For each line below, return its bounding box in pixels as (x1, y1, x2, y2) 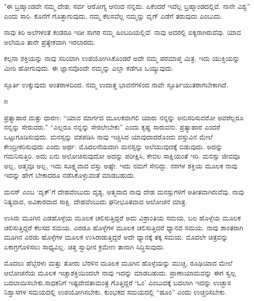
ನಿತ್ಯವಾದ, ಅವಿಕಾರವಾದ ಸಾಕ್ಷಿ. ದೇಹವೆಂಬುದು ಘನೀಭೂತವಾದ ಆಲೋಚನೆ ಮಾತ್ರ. (4, 196, 187, 206)
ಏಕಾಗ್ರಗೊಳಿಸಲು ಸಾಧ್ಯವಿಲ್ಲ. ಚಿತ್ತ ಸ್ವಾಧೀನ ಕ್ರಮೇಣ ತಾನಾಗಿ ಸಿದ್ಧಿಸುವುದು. (4, 241, 165, 251)
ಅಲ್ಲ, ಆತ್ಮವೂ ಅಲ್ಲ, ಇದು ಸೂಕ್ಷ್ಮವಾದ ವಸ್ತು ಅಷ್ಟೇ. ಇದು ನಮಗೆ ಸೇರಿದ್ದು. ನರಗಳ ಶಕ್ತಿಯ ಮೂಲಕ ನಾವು (4, 160, 237, 170)
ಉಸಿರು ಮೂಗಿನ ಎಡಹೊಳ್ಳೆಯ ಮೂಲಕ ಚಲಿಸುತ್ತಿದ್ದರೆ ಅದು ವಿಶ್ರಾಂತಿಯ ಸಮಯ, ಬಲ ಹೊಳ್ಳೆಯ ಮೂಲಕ (4, 213, 241, 223)
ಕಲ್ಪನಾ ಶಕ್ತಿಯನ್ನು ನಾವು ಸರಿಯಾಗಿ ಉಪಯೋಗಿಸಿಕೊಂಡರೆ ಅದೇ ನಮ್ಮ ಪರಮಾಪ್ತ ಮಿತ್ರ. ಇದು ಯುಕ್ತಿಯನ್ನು (4, 53, 240, 63)
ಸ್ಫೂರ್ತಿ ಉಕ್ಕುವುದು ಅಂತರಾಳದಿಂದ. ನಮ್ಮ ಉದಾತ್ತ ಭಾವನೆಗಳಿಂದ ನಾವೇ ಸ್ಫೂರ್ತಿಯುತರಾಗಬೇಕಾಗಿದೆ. (4, 79, 229, 89)
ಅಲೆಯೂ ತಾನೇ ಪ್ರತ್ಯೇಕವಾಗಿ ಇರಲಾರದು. (4, 36, 96, 47)
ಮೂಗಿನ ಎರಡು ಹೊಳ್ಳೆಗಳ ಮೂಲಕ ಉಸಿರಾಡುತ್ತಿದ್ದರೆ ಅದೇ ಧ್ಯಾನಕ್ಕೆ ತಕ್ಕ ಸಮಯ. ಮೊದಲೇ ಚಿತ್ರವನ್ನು (4, 232, 229, 242)
